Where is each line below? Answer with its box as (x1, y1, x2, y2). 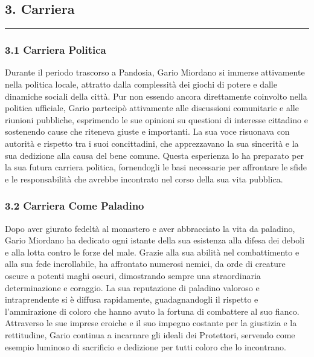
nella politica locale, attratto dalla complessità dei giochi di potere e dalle (5, 78, 277, 91)
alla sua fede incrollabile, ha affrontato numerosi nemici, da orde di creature (5, 257, 286, 270)
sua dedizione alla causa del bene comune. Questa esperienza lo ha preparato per (5, 149, 304, 161)
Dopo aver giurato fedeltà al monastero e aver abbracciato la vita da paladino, (5, 222, 295, 234)
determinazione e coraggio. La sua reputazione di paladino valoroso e (5, 281, 260, 294)
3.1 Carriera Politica (5, 42, 106, 57)
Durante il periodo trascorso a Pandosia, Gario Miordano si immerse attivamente (5, 66, 305, 79)
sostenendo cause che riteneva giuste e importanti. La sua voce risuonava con (5, 125, 290, 138)
